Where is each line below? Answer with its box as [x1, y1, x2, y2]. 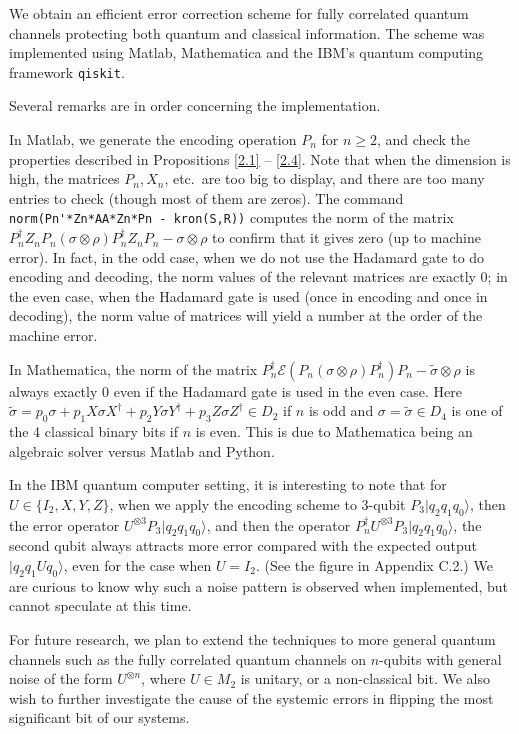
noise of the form [9, 668, 113, 689]
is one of [451, 400, 503, 421]
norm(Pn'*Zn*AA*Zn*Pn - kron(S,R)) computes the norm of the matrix [9, 207, 454, 228]
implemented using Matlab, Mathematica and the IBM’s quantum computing [9, 42, 484, 63]
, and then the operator [206, 514, 351, 535]
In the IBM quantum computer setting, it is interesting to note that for [9, 474, 447, 495]
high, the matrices [9, 168, 120, 189]
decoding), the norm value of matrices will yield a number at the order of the [9, 305, 483, 326]
